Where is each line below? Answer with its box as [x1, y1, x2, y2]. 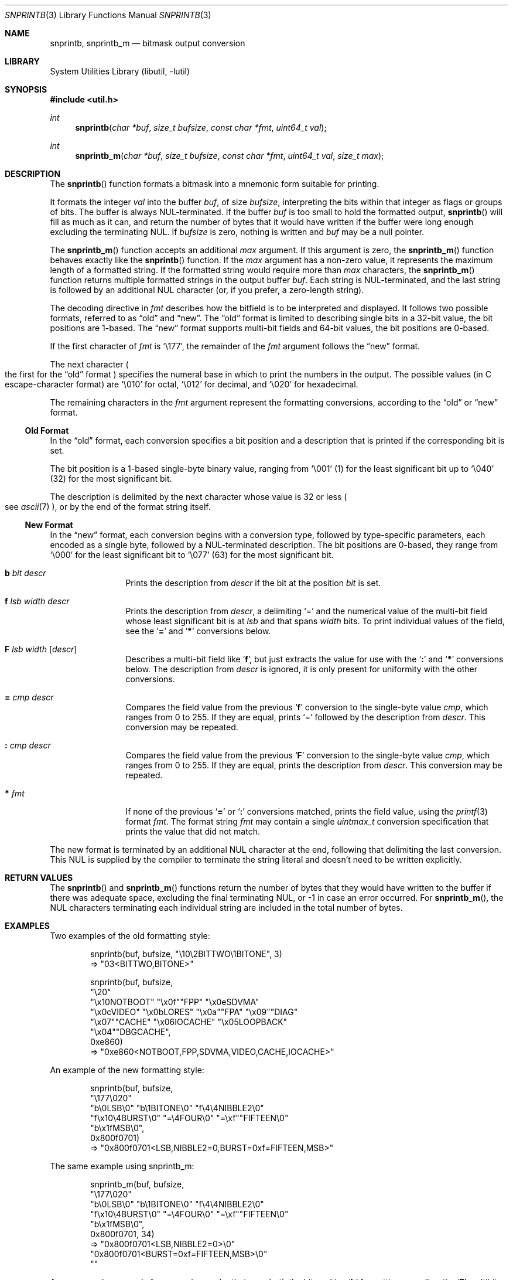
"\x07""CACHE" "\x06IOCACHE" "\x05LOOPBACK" [90, 1017, 288, 1027]
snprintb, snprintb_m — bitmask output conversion [50, 38, 245, 48]
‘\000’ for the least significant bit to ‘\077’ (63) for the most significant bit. [50, 550, 334, 560]
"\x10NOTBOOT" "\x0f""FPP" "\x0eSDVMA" [90, 997, 259, 1007]
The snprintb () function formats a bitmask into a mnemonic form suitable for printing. [50, 179, 379, 189]
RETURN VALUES [5, 873, 73, 883]
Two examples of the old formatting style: [50, 931, 210, 941]
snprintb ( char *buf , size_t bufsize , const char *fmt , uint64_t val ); [75, 122, 327, 132]
